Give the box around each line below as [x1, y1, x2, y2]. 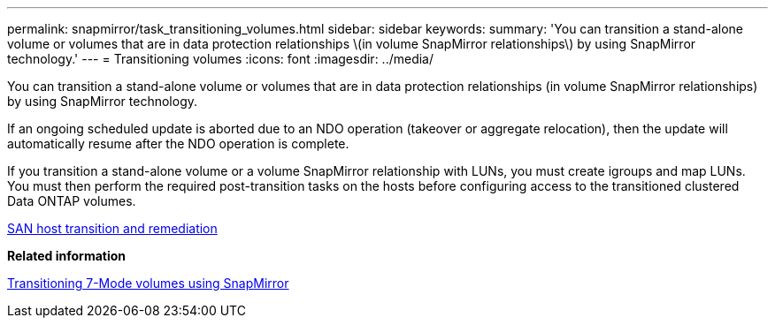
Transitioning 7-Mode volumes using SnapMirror [7, 276, 289, 291]
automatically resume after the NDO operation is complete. [7, 136, 349, 151]
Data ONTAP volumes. [7, 193, 136, 208]
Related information [7, 248, 127, 263]
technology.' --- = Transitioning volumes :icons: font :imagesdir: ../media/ [7, 51, 434, 66]
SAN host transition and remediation [7, 221, 218, 236]
